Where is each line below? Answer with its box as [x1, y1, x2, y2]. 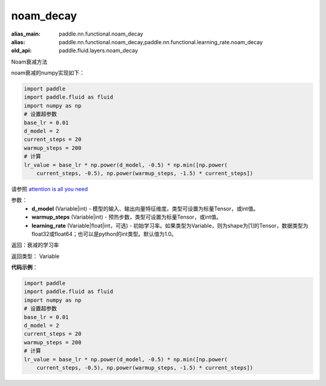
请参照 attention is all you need [11, 185, 88, 193]
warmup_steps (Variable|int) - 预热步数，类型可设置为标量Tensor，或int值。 [31, 213, 222, 220]
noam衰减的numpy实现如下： [11, 69, 85, 77]
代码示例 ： [11, 263, 38, 271]
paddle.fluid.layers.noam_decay [59, 47, 138, 54]
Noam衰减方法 [11, 58, 48, 65]
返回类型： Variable [11, 253, 60, 260]
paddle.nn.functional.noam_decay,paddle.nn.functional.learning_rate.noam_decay [59, 38, 263, 45]
